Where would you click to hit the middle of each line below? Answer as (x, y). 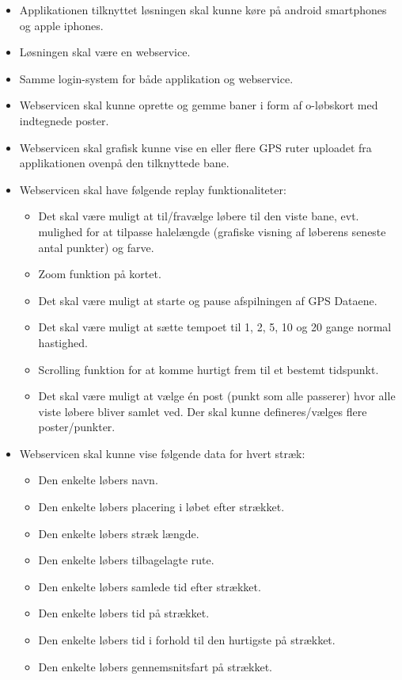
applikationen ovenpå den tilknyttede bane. (124, 163)
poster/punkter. (77, 427)
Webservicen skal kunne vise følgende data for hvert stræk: (162, 453)
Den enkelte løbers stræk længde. (119, 533)
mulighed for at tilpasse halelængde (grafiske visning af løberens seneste (212, 231)
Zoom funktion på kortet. (100, 274)
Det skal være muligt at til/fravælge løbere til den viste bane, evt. (199, 216)
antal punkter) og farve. (96, 247)
